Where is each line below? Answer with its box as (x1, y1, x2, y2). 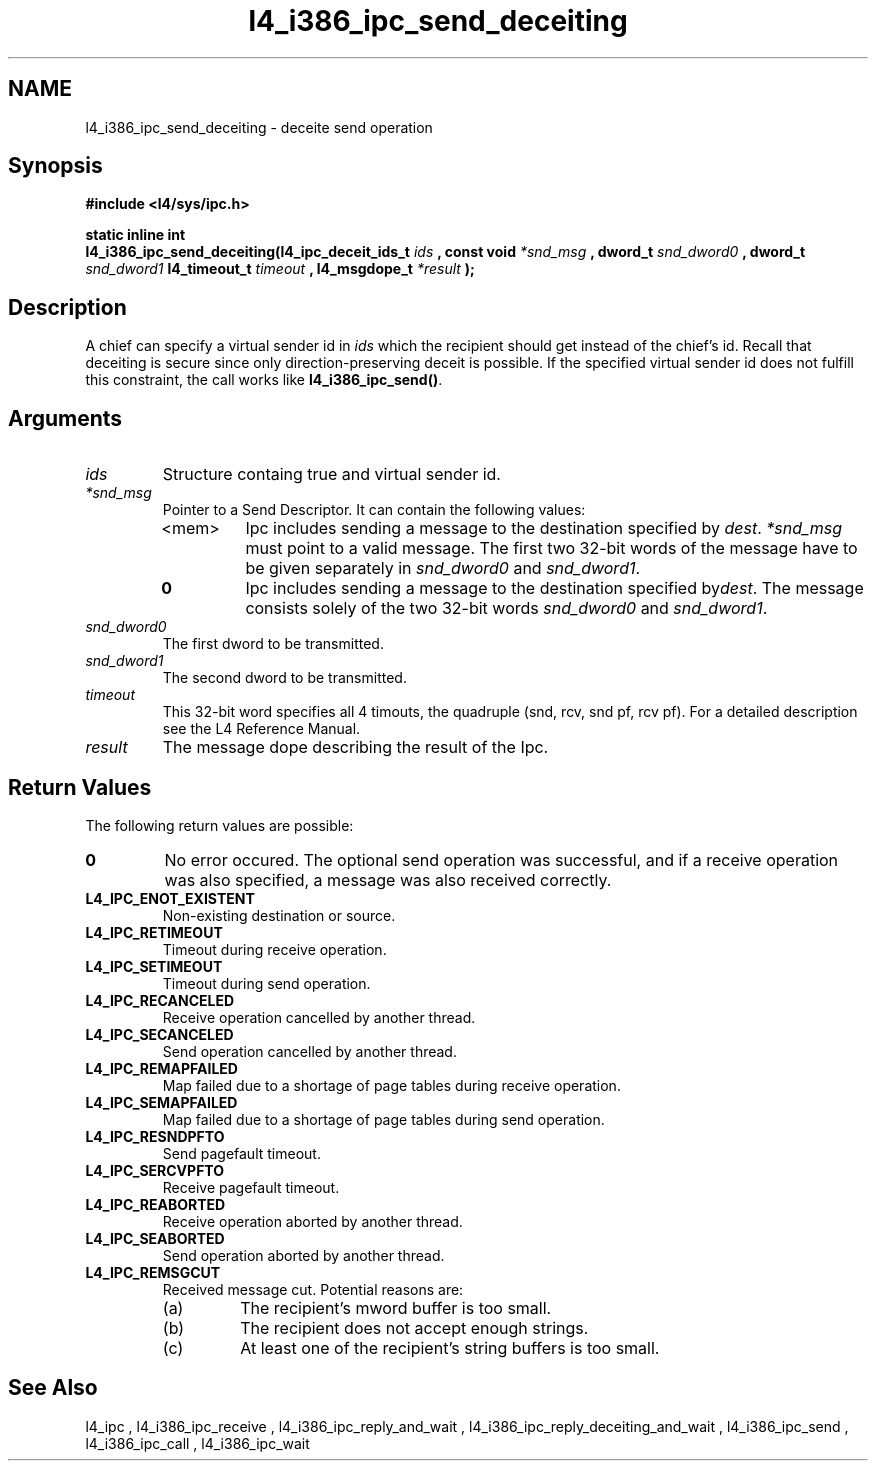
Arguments (8, 405, 123, 431)
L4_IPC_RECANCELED (85, 991, 235, 1009)
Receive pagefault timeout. (162, 1178, 340, 1196)
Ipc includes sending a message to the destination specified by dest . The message (245, 578, 864, 599)
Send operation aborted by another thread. (162, 1246, 445, 1264)
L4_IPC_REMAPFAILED (85, 1059, 238, 1077)
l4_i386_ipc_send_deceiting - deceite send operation (85, 118, 433, 136)
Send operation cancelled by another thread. (162, 1042, 457, 1060)
